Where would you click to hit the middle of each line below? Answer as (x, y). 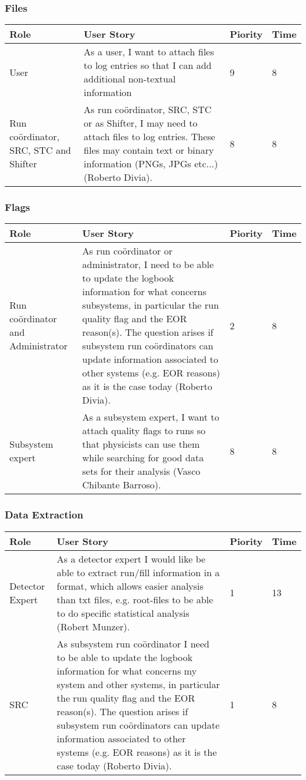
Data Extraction (44, 515)
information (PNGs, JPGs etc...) (151, 164)
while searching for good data (143, 458)
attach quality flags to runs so (144, 431)
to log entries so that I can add (148, 65)
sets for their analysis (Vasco (141, 471)
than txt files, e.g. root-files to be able (135, 599)
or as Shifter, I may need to (141, 123)
